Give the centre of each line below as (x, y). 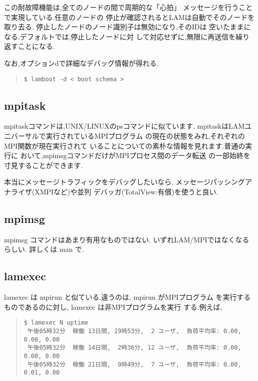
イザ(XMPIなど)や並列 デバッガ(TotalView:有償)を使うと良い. (118, 191)
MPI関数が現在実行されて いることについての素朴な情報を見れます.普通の (125, 145)
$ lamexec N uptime (56, 323)
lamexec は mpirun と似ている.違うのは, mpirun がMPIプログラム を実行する (128, 297)
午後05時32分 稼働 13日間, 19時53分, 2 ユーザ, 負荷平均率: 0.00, (134, 331)
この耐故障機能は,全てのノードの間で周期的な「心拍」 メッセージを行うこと (129, 7)
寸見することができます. (43, 165)
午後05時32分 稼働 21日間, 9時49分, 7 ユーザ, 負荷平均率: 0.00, (134, 364)
